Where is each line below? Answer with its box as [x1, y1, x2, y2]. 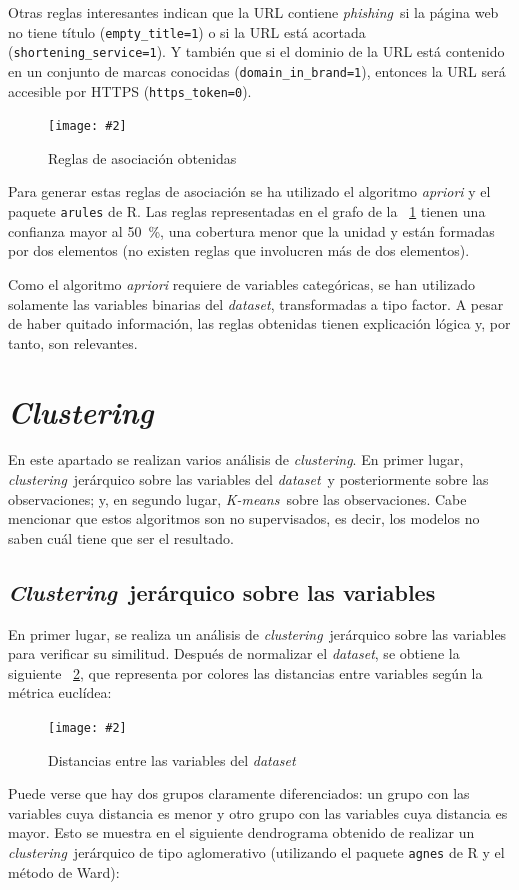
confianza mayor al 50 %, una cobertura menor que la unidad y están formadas [8, 220, 495, 241]
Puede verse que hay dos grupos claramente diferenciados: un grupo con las [8, 783, 470, 804]
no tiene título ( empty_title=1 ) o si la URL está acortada [8, 21, 366, 42]
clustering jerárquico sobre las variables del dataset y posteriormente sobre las [8, 469, 489, 489]
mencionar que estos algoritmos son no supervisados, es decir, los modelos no [8, 508, 480, 529]
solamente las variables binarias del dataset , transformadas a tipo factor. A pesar [8, 293, 504, 314]
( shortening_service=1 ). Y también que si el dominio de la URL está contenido [8, 41, 505, 62]
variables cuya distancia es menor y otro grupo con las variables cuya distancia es [8, 802, 508, 823]
